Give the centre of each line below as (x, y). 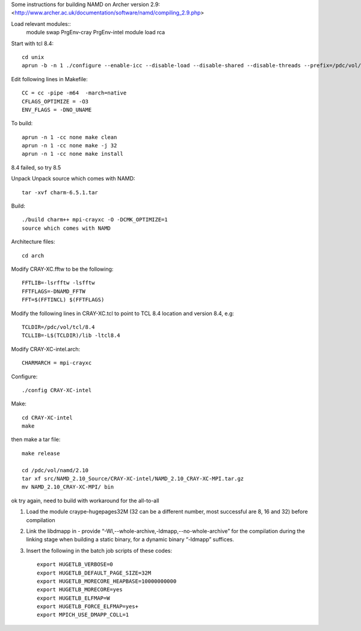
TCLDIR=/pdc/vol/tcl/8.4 (58, 327)
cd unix (33, 57)
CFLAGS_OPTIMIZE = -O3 (55, 101)
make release (41, 453)
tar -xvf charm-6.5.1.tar (60, 192)
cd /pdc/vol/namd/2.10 (55, 470)
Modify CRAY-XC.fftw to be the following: (62, 269)
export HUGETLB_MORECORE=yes (80, 590)
